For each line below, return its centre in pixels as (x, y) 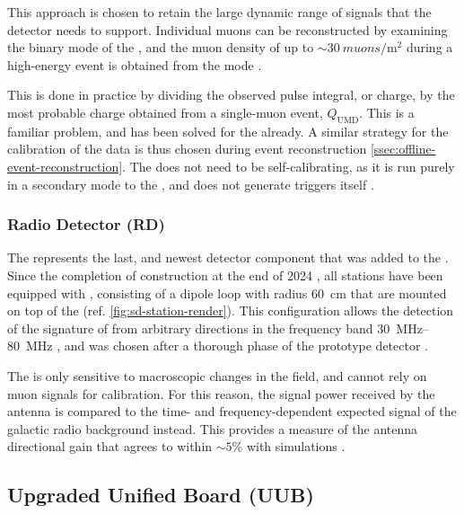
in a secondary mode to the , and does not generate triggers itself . (191, 184)
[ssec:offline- (403, 149)
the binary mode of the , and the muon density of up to (161, 47)
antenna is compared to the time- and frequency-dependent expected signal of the (232, 411)
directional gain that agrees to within (110, 446)
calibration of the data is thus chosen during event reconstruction (187, 149)
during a (429, 47)
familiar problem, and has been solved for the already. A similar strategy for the (228, 131)
